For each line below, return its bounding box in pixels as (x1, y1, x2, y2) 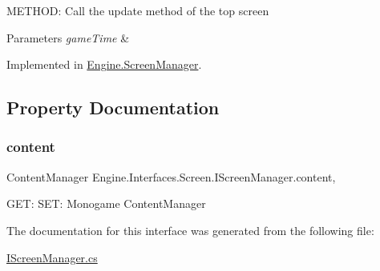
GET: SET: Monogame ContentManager (6, 195, 206, 212)
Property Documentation (6, 95, 220, 120)
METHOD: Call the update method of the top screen (6, 2, 269, 18)
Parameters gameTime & (6, 29, 130, 46)
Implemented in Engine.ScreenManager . (6, 56, 202, 73)
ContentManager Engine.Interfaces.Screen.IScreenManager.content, (6, 168, 336, 185)
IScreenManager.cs (6, 249, 98, 265)
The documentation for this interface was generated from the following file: (6, 221, 374, 238)
